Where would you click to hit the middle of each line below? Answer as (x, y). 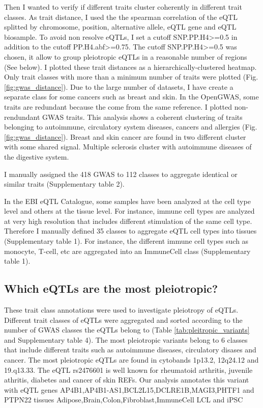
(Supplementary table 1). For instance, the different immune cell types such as (126, 241)
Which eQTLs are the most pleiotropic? (111, 288)
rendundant (22, 117)
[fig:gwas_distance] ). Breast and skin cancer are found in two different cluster (125, 136)
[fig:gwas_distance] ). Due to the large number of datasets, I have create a (119, 86)
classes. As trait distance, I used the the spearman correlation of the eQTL (121, 17)
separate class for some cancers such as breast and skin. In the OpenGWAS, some (131, 97)
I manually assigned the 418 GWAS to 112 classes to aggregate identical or (121, 174)
